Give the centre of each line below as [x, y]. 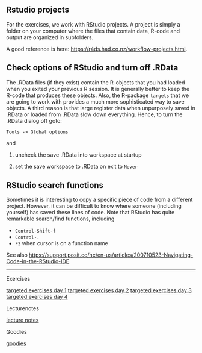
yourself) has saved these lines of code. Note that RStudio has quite [90, 213]
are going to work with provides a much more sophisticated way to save [95, 101]
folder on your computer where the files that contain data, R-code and [93, 31]
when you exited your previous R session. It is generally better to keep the [98, 89]
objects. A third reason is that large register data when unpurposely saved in [101, 108]
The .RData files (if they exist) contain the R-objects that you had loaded [96, 82]
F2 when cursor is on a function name [61, 243]
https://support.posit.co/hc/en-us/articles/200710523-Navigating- [111, 255]
